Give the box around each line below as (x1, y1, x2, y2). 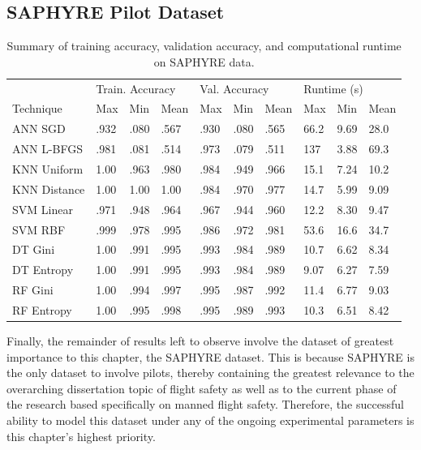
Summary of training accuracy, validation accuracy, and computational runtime (6, 37, 402, 54)
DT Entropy (12, 261, 74, 278)
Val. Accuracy (200, 79, 269, 96)
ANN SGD (12, 120, 66, 137)
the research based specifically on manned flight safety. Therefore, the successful (6, 396, 404, 413)
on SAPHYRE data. (153, 53, 255, 70)
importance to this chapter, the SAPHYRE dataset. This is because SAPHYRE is (6, 348, 415, 365)
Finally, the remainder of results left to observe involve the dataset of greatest (6, 332, 394, 349)
